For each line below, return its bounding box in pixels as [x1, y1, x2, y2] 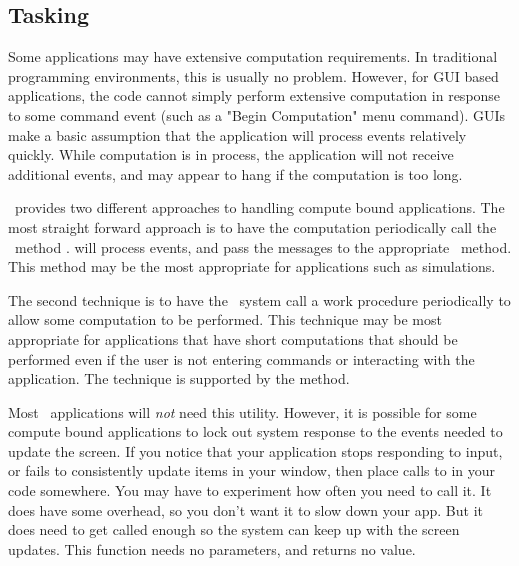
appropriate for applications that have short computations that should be [8, 328, 458, 349]
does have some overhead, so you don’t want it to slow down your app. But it [8, 499, 483, 520]
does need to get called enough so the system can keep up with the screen [8, 519, 460, 540]
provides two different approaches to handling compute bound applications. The [14, 197, 505, 218]
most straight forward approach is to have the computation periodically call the [8, 216, 497, 237]
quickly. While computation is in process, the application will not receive [8, 144, 454, 165]
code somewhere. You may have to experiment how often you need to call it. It [8, 480, 492, 501]
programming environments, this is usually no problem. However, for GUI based [8, 65, 499, 86]
